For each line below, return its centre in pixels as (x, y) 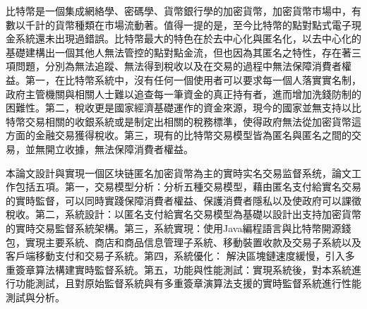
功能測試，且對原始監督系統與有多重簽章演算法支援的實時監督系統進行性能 (188, 283)
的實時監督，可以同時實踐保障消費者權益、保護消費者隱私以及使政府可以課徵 (183, 200)
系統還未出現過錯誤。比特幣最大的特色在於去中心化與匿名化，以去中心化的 (188, 38)
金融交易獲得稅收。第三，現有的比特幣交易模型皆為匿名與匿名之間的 (193, 135)
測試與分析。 (35, 297)
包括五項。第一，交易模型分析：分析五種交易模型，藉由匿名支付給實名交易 (188, 187)
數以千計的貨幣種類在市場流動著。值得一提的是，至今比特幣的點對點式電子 (179, 24)
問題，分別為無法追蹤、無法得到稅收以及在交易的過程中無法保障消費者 (178, 66)
